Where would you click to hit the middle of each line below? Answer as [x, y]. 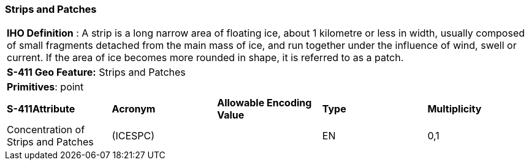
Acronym [134, 109]
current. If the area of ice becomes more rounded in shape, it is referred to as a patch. [205, 58]
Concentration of [46, 130]
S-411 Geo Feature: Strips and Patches [96, 72]
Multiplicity [455, 109]
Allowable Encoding [264, 103]
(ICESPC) [133, 136]
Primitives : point [45, 87]
